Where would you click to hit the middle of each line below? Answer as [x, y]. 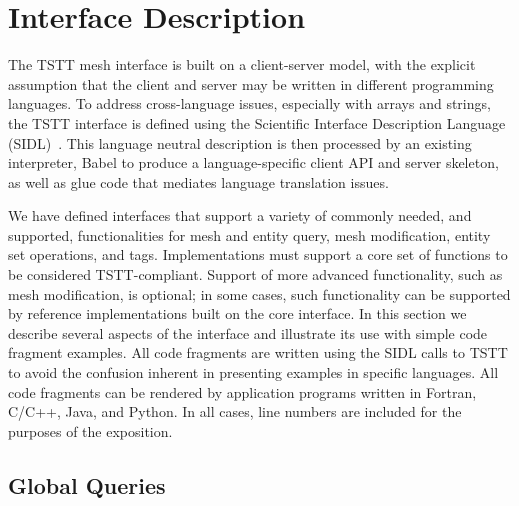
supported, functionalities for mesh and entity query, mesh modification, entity [249, 234]
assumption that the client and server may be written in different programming [251, 83]
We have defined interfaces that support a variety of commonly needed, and [240, 215]
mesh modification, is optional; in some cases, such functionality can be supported [259, 293]
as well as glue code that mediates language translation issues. [198, 181]
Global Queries [87, 484]
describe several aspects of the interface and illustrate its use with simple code [248, 332]
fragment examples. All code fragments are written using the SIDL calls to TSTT [258, 352]
